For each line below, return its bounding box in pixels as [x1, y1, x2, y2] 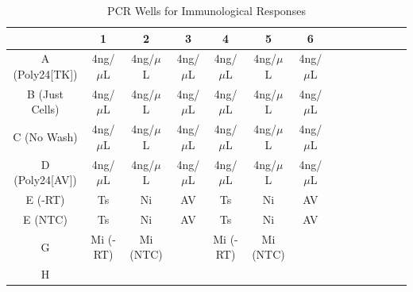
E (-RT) [25, 191, 65, 208]
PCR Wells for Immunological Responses [107, 2, 306, 18]
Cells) [31, 101, 60, 117]
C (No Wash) [13, 129, 78, 145]
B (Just [27, 85, 64, 102]
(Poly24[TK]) [13, 66, 78, 83]
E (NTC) [23, 211, 68, 228]
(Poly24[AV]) [14, 171, 77, 188]
